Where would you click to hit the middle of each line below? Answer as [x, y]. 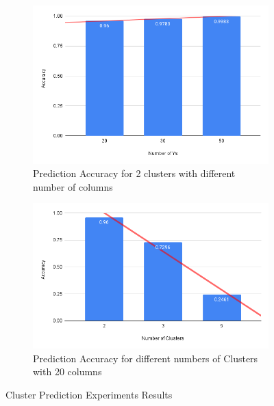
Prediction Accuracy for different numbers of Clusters [146, 358]
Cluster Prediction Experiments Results [89, 394]
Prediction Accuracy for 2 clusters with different [134, 173]
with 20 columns [67, 371]
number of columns [73, 186]
